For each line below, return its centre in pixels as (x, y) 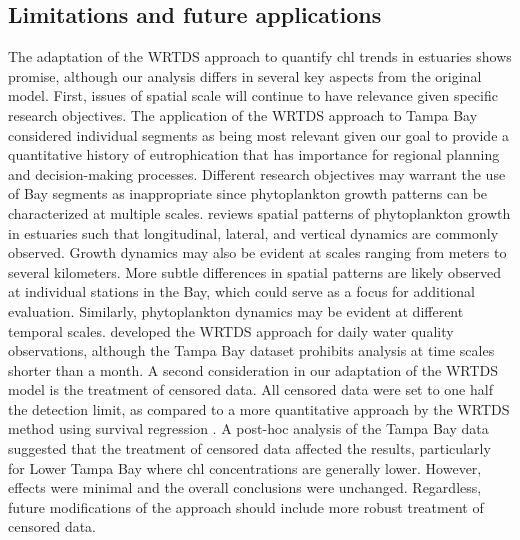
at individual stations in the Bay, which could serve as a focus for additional (241, 291)
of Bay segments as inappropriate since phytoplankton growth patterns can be (248, 193)
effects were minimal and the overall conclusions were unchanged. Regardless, (245, 487)
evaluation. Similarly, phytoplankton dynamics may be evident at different (236, 310)
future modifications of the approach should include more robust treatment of (246, 506)
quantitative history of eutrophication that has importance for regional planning (254, 154)
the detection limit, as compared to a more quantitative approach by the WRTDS (259, 408)
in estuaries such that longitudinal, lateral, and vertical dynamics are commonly (253, 232)
